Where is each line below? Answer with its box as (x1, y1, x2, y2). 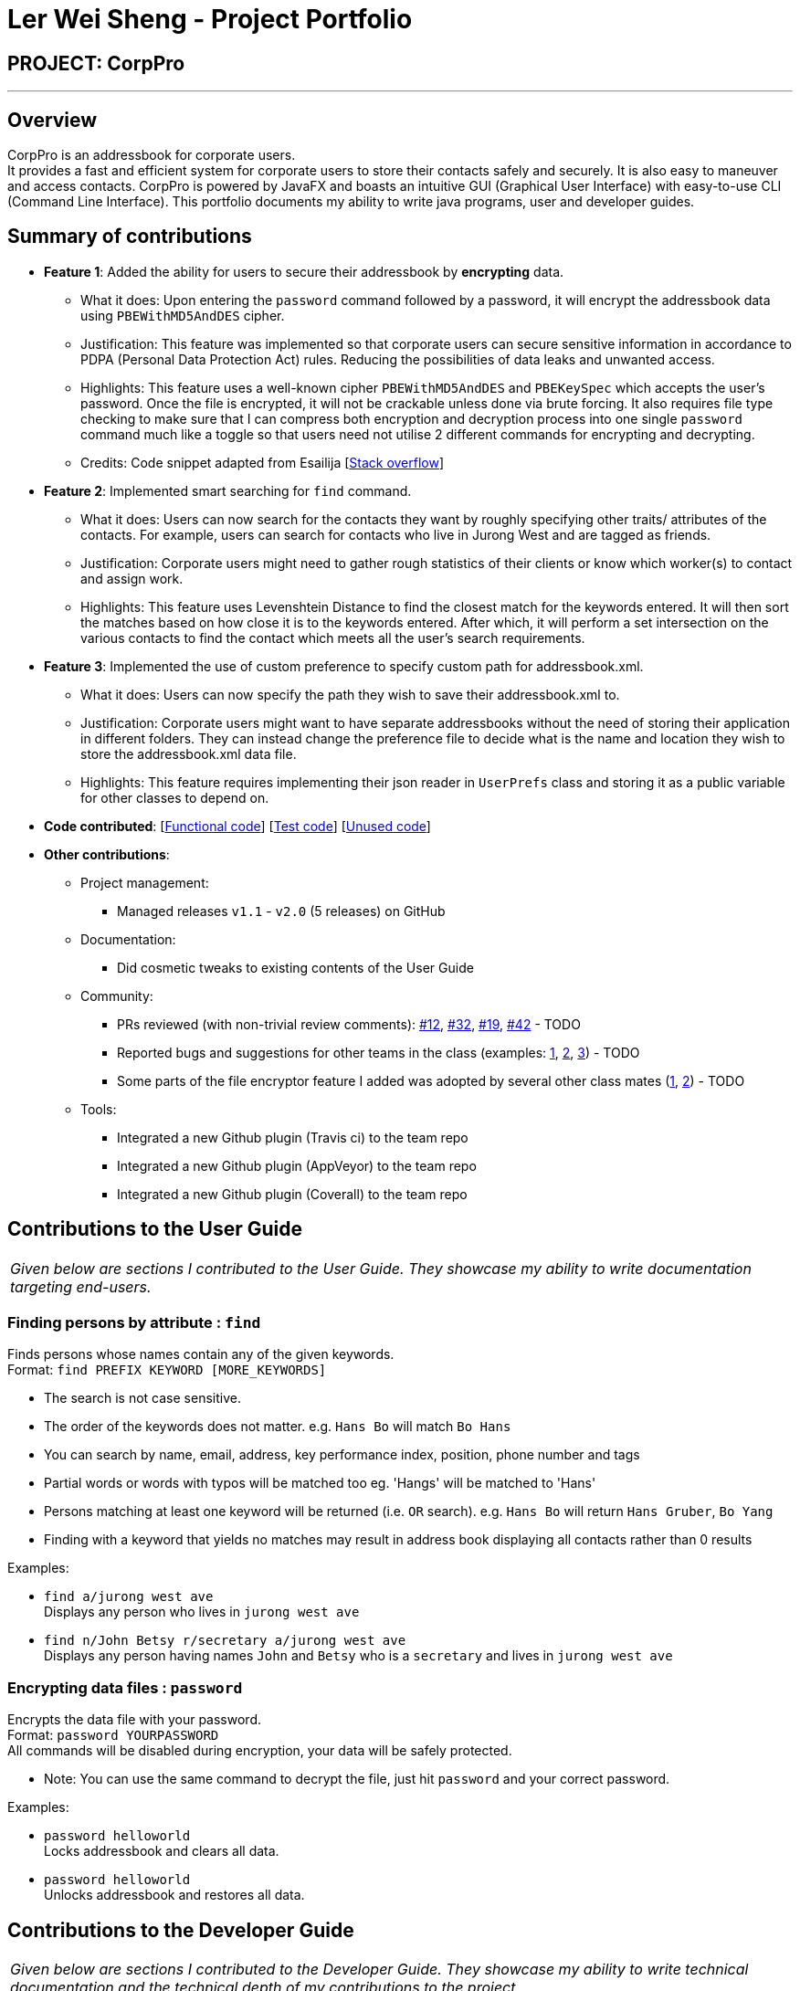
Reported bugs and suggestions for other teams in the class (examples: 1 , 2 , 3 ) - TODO (117, 1044, 640, 1060)
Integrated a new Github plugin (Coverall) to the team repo (117, 1185, 468, 1202)
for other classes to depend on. (80, 789, 269, 806)
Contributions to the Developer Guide (7, 1918, 354, 1942)
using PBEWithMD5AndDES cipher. (80, 307, 285, 323)
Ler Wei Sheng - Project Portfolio (7, 4, 413, 35)
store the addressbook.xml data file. (80, 745, 297, 762)
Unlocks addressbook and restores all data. (44, 1887, 305, 1903)
